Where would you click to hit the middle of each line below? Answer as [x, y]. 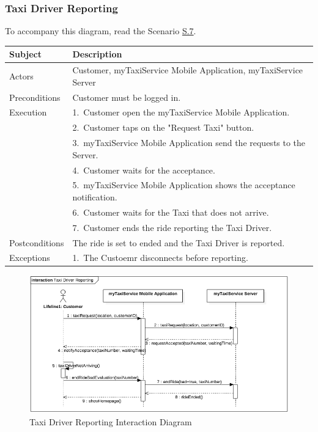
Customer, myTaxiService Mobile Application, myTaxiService [188, 70]
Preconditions [35, 97]
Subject [25, 54]
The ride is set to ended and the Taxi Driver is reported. [179, 242]
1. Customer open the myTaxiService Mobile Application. [181, 112]
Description [97, 54]
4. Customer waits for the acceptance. [144, 170]
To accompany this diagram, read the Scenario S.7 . [101, 31]
